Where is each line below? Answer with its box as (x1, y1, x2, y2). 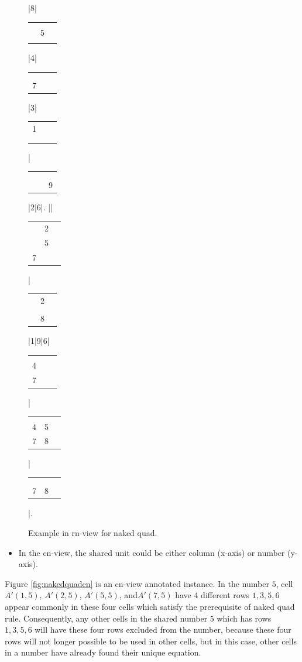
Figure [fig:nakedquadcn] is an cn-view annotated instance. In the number (5, 577, 269, 589)
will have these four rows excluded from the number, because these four (35, 623, 291, 636)
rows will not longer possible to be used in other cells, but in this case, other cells (5, 634, 297, 647)
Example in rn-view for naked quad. (28, 527, 157, 538)
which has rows (217, 612, 272, 624)
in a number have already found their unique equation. (5, 646, 201, 658)
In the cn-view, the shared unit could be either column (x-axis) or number (18, 546, 285, 558)
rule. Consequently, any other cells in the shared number (5, 612, 208, 624)
